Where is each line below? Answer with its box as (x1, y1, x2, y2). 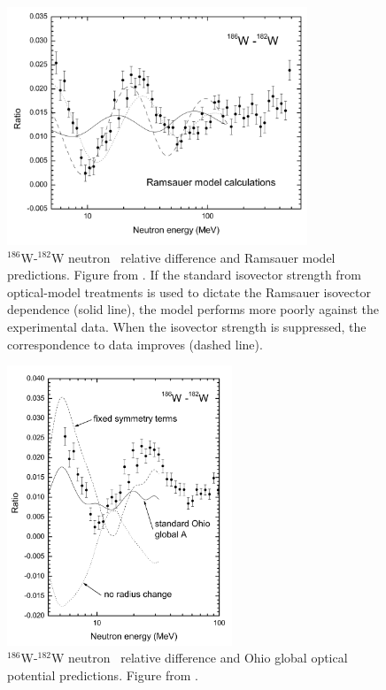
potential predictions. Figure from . (7, 665, 198, 684)
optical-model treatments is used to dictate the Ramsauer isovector (7, 282, 371, 301)
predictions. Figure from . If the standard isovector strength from (7, 265, 361, 284)
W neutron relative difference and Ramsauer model (51, 248, 336, 266)
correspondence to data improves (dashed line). (7, 334, 263, 353)
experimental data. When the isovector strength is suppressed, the (7, 317, 367, 335)
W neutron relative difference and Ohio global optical (51, 648, 348, 667)
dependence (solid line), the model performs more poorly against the (7, 300, 380, 318)
